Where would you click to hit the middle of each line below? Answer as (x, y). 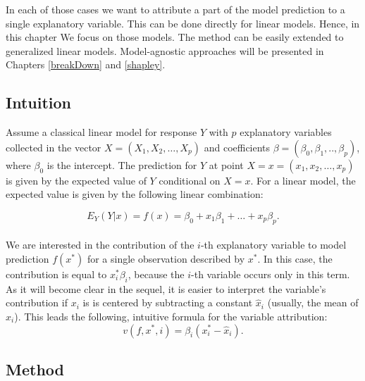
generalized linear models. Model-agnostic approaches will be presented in (165, 50)
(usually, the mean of (313, 302)
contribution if (37, 302)
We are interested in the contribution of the (100, 245)
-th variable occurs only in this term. (271, 274)
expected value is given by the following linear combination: (135, 194)
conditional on (190, 180)
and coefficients (237, 147)
